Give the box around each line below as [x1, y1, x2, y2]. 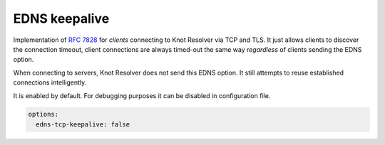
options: [28, 110, 59, 119]
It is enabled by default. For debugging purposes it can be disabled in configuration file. [13, 91, 271, 100]
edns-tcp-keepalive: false [36, 120, 130, 128]
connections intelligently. [13, 78, 87, 87]
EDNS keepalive [13, 11, 110, 26]
